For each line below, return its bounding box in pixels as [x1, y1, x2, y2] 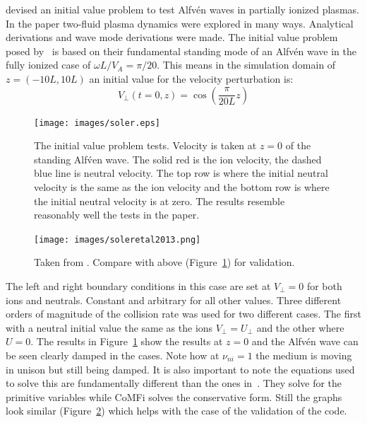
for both [306, 279, 342, 294]
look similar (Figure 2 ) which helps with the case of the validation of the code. [6, 403, 347, 418]
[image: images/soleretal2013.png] [34, 234, 201, 245]
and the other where [256, 320, 344, 335]
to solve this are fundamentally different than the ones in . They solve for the [6, 376, 342, 390]
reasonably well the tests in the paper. [34, 207, 200, 222]
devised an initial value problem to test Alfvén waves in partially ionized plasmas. [6, 2, 359, 16]
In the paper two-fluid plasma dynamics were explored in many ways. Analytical [6, 16, 354, 30]
